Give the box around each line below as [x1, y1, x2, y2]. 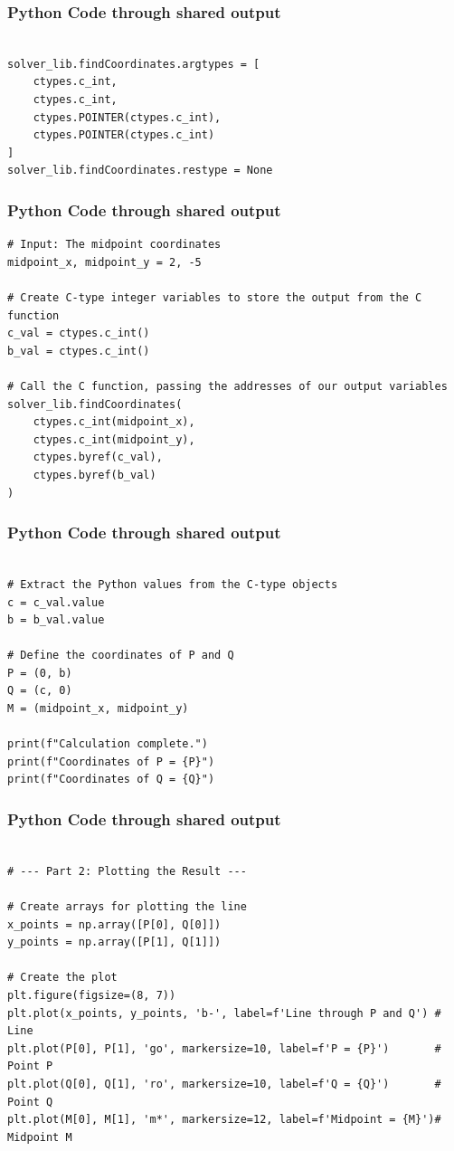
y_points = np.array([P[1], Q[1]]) [7, 936, 222, 949]
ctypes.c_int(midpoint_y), [33, 433, 195, 446]
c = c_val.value [7, 595, 105, 609]
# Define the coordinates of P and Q [7, 649, 234, 662]
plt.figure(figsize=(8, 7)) [7, 989, 176, 1002]
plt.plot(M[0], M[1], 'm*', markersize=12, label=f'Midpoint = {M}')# [7, 1113, 441, 1127]
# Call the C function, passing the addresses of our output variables [7, 379, 448, 393]
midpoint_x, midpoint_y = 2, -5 [7, 255, 202, 269]
